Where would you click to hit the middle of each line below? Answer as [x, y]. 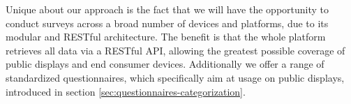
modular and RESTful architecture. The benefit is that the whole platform [166, 37]
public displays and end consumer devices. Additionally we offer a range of [165, 64]
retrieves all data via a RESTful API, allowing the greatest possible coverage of [175, 50]
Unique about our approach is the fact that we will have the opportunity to [167, 9]
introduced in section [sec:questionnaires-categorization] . [126, 91]
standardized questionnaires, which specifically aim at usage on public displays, [175, 77]
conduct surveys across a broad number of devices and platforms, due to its [167, 23]
